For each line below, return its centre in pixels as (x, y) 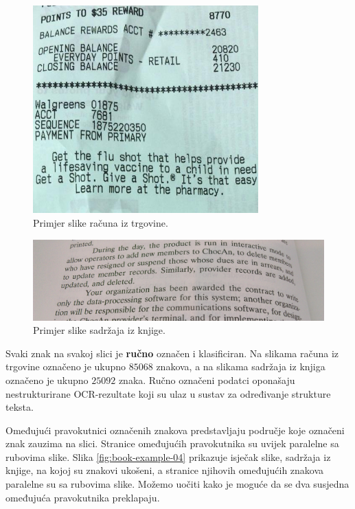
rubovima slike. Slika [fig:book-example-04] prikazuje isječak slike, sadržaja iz (168, 456)
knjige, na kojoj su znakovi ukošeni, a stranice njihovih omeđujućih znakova (165, 470)
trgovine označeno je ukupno (66, 366)
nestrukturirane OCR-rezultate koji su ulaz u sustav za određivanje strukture (168, 393)
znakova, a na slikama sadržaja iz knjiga (241, 366)
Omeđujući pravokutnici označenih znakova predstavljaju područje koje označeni (175, 430)
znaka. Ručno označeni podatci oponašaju (207, 380)
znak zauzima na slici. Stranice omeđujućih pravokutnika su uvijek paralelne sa (172, 443)
